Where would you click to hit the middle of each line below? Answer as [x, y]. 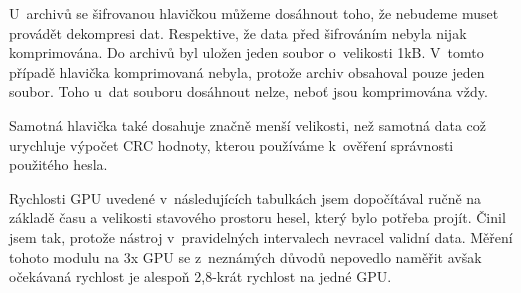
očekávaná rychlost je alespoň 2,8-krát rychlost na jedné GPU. [200, 276]
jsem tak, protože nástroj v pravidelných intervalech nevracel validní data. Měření [261, 236]
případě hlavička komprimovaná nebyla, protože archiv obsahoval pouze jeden [247, 71]
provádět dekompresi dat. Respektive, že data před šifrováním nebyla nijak [238, 32]
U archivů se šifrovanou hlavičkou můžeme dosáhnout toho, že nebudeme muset [254, 13]
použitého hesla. [58, 164]
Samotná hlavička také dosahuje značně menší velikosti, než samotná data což [248, 124]
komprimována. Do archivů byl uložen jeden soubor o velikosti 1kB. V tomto [246, 52]
